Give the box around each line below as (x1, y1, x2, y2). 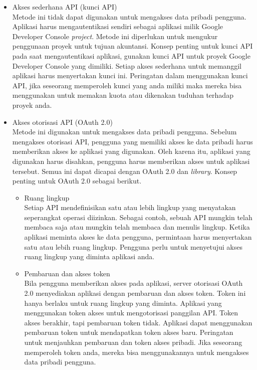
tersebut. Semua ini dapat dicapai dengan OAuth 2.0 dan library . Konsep (12, 165, 237, 176)
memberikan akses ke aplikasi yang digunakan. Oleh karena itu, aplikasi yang (12, 146, 250, 156)
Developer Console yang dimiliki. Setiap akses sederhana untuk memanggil (12, 60, 241, 71)
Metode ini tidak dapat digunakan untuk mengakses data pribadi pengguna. (12, 11, 246, 22)
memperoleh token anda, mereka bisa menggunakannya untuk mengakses (24, 346, 249, 357)
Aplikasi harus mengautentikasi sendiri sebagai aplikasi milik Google (12, 21, 223, 32)
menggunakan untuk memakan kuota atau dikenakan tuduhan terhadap (12, 90, 233, 100)
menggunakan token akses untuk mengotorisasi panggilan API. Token (24, 307, 238, 318)
